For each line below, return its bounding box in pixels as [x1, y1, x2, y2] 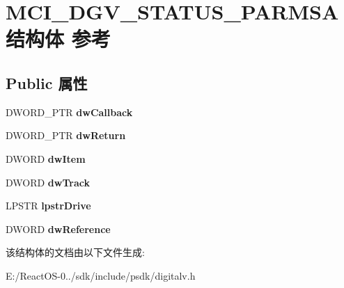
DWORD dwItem [6, 151, 86, 166]
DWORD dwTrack [6, 175, 90, 189]
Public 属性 [6, 72, 88, 93]
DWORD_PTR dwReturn [6, 128, 126, 143]
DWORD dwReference [6, 221, 111, 236]
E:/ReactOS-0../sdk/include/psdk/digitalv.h [6, 268, 196, 282]
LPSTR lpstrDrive [6, 198, 91, 213]
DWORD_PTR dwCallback [6, 104, 133, 119]
